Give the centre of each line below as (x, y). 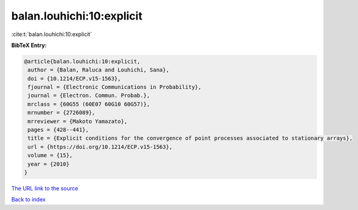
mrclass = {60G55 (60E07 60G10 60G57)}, (89, 104)
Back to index (28, 200)
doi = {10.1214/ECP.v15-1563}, (75, 78)
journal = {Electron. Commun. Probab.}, (89, 96)
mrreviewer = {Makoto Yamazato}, (78, 121)
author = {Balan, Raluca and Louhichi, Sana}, (98, 70)
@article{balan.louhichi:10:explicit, (82, 61)
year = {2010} (49, 164)
